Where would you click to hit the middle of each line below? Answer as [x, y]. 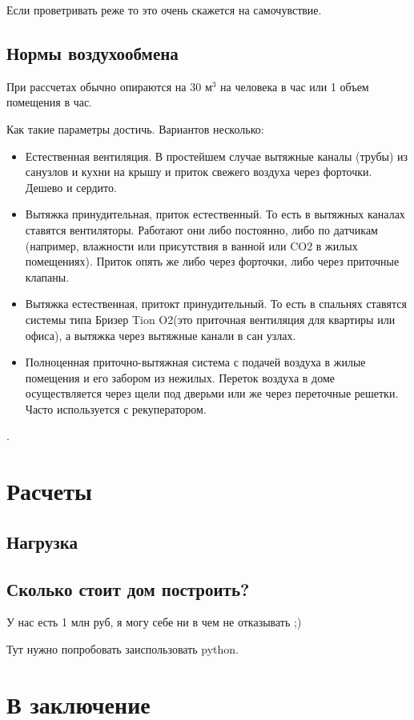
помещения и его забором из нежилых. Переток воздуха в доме [180, 377]
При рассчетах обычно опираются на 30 [104, 86]
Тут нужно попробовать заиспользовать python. [123, 649]
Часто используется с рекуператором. [116, 408]
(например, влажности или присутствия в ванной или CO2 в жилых [191, 245]
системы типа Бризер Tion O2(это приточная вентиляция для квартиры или [210, 319]
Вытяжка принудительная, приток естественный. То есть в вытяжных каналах [215, 214]
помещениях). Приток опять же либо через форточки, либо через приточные [212, 261]
